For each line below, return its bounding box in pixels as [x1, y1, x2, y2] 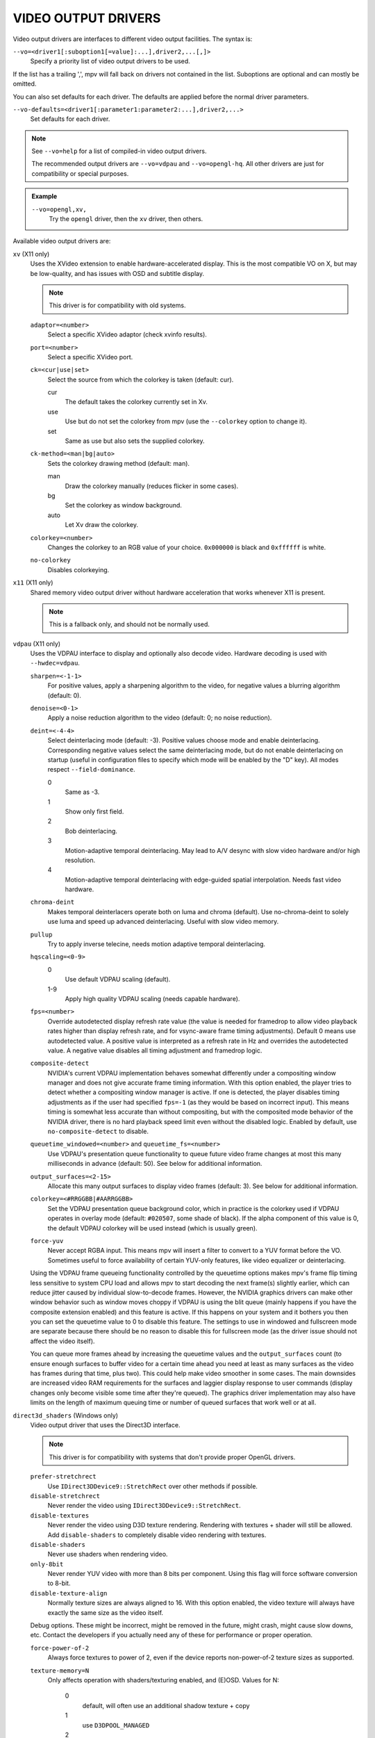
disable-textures [30, 1511, 90, 1519]
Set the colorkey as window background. [65, 501, 182, 510]
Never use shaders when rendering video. [47, 1550, 168, 1559]
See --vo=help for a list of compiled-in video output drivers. [31, 147, 207, 156]
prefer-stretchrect [30, 1472, 97, 1481]
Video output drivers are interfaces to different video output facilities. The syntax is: [12, 35, 253, 43]
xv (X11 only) [12, 250, 50, 258]
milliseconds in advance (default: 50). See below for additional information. [47, 1160, 262, 1168]
